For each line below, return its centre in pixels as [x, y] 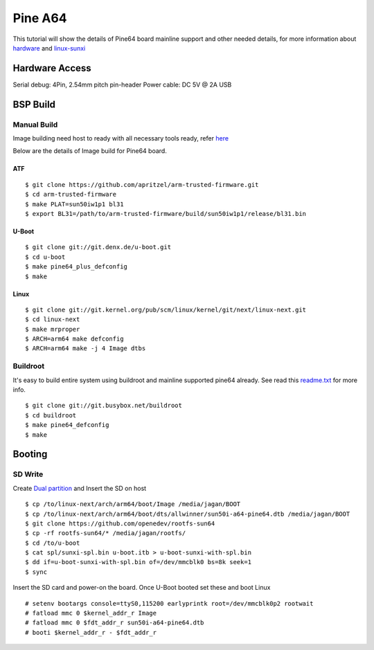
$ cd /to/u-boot [53, 543]
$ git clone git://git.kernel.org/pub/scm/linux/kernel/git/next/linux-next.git [166, 309]
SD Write [28, 474]
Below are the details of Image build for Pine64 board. [90, 151]
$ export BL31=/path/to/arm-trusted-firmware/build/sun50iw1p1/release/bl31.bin [166, 214]
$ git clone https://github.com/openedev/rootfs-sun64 [120, 523]
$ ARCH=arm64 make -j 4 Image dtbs [86, 349]
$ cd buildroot [51, 415]
